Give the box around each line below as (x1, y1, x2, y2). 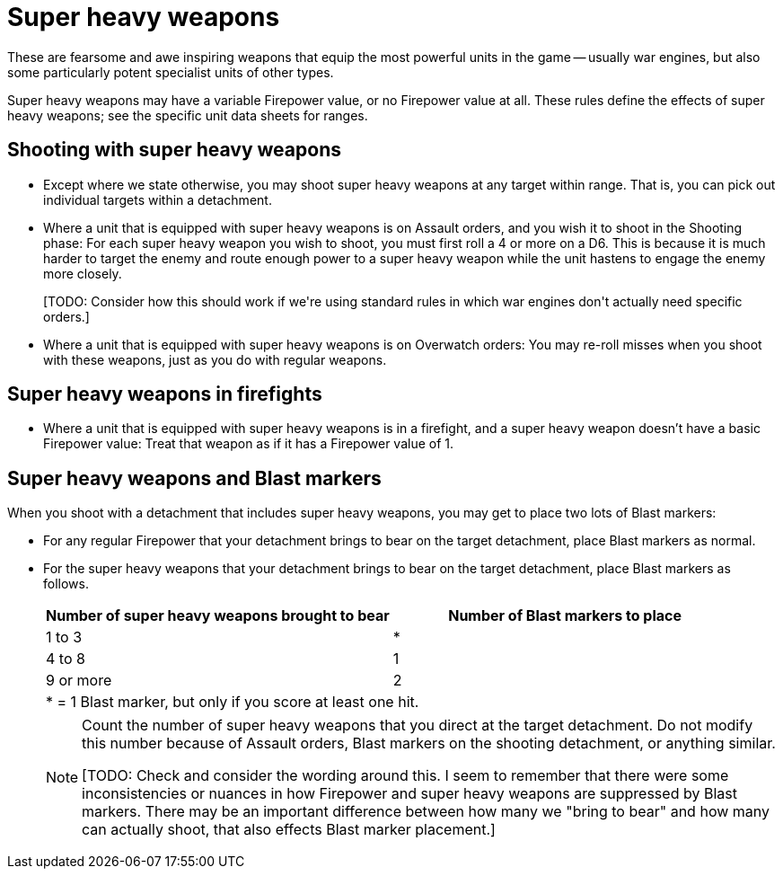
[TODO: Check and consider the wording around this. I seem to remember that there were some (82, 766, 729, 785)
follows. (43, 576, 89, 592)
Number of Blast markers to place (448, 606, 682, 625)
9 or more (46, 671, 112, 690)
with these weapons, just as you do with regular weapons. (43, 351, 387, 367)
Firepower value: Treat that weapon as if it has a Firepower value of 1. (43, 436, 454, 452)
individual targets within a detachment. (43, 191, 272, 208)
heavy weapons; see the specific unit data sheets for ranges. (7, 107, 368, 123)
